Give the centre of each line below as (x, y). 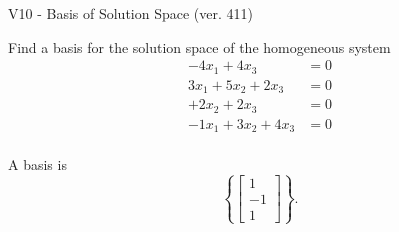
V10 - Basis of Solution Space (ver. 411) (130, 13)
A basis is (37, 164)
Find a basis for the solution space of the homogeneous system (199, 46)
